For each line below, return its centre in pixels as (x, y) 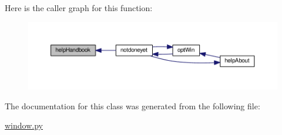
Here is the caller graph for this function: (79, 8)
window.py (24, 125)
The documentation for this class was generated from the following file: (132, 105)
